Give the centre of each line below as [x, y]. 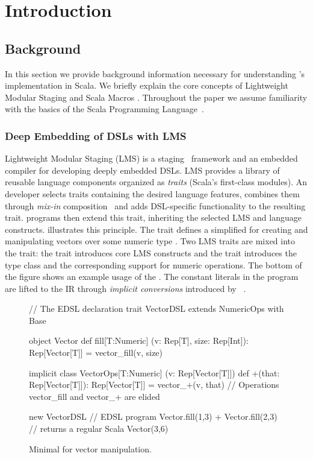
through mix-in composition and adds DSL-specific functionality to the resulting [155, 205]
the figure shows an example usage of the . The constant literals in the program [152, 277]
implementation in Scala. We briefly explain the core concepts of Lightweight [147, 85]
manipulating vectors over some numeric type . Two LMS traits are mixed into [150, 241]
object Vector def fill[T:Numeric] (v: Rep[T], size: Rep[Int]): [139, 340]
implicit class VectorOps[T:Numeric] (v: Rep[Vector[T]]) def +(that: [154, 372]
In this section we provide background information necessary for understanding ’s [155, 73]
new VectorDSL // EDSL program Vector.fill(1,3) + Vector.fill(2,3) [153, 416]
